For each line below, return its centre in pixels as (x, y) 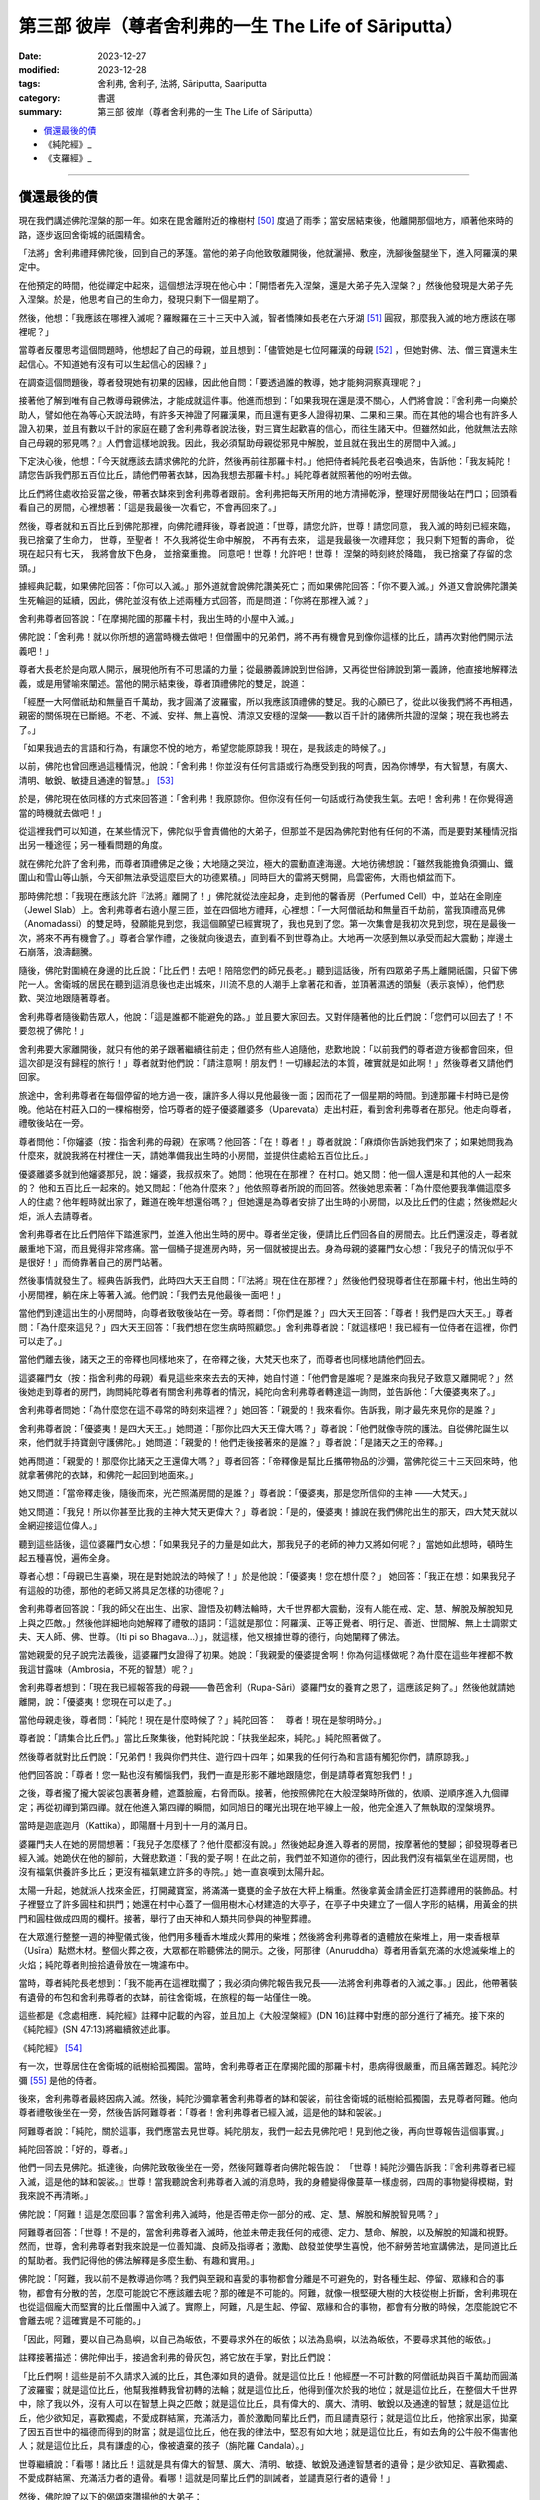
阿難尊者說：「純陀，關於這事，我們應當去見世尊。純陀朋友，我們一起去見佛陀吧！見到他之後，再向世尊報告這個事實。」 (263, 2131)
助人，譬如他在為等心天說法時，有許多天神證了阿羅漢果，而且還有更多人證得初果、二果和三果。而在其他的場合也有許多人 (268, 414)
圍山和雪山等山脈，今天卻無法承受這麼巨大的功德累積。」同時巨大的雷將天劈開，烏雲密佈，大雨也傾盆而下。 (239, 877)
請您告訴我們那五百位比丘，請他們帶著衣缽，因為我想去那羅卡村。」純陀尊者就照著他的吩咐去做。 (217, 475)
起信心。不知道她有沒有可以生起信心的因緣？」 (115, 364)
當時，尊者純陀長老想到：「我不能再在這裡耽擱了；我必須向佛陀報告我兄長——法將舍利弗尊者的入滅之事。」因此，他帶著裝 (268, 1983)
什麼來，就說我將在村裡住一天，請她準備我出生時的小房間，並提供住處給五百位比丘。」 (196, 1156)
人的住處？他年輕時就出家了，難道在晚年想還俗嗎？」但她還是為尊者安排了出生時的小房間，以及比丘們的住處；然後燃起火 (268, 1202)
